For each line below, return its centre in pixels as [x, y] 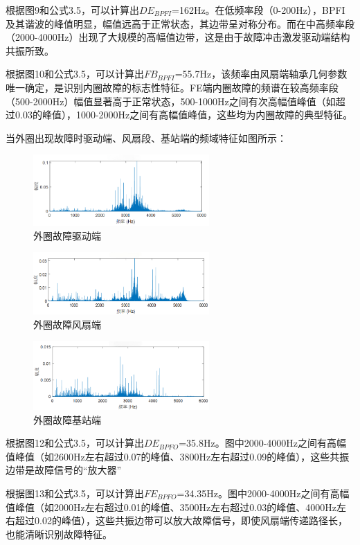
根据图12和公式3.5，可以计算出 [75, 443]
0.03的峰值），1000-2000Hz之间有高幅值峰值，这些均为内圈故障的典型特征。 [184, 115]
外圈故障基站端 [67, 419]
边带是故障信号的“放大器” [64, 470]
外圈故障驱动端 [67, 235]
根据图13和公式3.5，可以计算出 [75, 493]
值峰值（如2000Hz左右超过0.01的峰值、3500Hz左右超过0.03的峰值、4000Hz [171, 507]
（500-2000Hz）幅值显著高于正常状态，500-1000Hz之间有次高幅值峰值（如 [171, 101]
